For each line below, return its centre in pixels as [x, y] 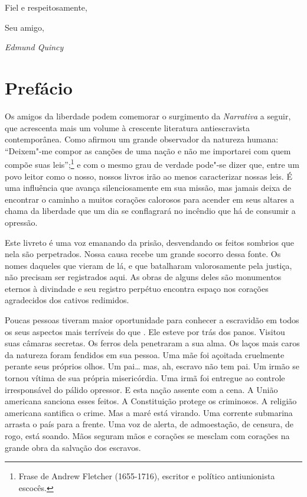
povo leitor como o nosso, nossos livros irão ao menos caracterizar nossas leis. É [148, 176]
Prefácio [39, 87]
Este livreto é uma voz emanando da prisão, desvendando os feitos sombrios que [150, 242]
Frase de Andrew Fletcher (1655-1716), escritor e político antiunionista [147, 476]
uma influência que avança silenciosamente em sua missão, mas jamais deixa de [148, 188]
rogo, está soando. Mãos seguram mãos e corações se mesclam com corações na [147, 436]
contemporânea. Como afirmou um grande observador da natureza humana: [142, 139]
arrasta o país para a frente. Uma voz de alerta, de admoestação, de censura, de [149, 424]
